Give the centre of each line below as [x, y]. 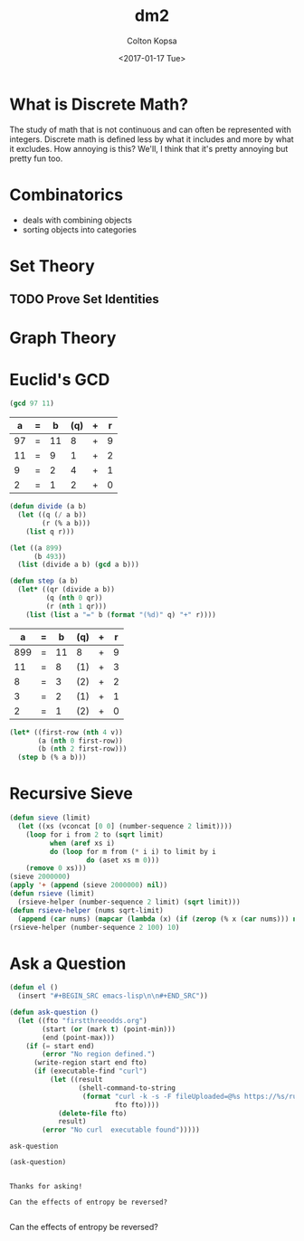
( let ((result [76, 1080]
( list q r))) [50, 531]
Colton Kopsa [152, 41]
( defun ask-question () [54, 1013]
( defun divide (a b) [48, 507]
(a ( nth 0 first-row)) [81, 741]
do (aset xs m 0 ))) [123, 860]
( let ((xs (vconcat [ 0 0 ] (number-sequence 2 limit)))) [125, 827]
